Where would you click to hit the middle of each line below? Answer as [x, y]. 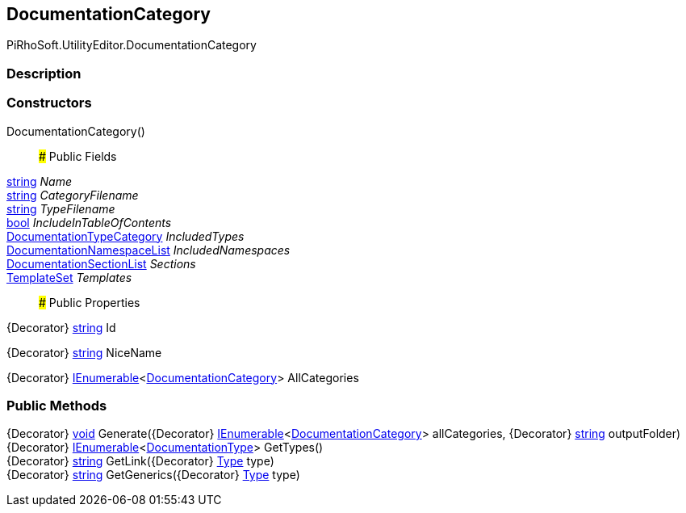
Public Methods [57, 405]
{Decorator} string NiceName [84, 352]
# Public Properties [90, 302]
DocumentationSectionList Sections [101, 263]
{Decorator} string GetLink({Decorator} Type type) [140, 461]
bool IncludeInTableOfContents [89, 222]
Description [44, 73]
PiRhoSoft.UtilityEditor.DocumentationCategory [132, 45]
